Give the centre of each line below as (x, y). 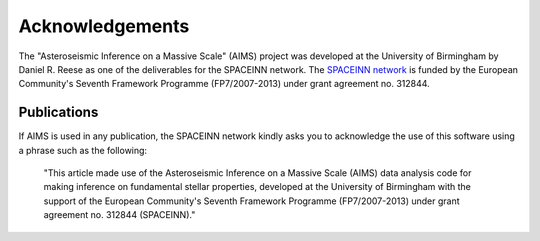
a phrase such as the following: (83, 150)
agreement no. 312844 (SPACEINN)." (119, 215)
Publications (58, 112)
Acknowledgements (104, 26)
